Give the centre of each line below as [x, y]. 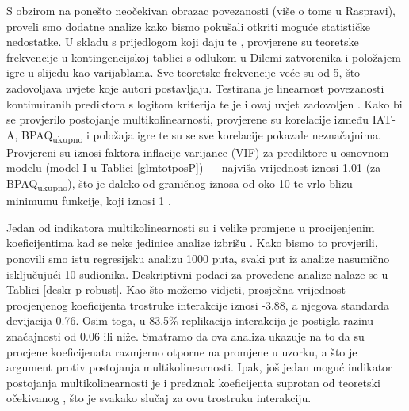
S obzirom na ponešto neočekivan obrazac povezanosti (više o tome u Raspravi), [201, 10]
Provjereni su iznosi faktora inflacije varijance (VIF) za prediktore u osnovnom [198, 152]
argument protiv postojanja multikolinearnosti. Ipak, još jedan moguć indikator [199, 367]
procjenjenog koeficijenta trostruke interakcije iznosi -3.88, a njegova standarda [198, 304]
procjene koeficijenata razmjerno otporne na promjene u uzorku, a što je [182, 351]
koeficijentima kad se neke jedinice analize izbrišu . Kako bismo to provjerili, [192, 243]
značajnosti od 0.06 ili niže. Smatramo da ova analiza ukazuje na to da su [185, 335]
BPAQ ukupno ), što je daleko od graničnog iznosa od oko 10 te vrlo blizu [180, 184]
